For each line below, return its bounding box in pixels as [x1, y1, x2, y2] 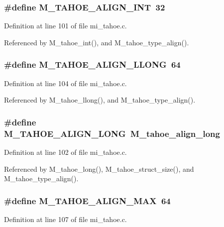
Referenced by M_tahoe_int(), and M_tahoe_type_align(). [4, 37, 189, 47]
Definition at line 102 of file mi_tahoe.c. [4, 146, 127, 157]
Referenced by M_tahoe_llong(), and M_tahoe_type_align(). [4, 95, 196, 105]
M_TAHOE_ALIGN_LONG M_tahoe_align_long [4, 127, 220, 139]
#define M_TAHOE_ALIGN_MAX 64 [4, 194, 171, 207]
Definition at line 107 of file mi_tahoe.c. [4, 214, 127, 224]
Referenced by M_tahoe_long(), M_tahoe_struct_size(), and [4, 163, 194, 174]
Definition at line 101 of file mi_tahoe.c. [4, 20, 127, 31]
